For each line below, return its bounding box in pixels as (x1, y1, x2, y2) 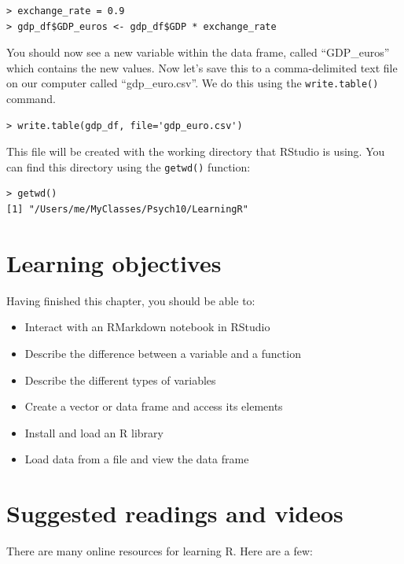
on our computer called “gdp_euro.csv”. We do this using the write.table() (6, 75, 379, 91)
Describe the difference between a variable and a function (24, 345, 301, 361)
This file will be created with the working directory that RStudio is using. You (6, 143, 385, 160)
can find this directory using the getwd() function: (6, 158, 251, 175)
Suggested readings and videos (6, 497, 343, 529)
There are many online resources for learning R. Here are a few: (6, 543, 313, 559)
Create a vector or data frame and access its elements (24, 398, 283, 415)
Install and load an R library (24, 424, 163, 441)
